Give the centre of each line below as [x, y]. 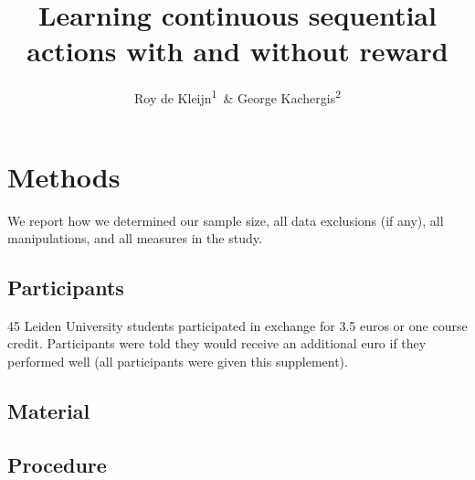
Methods [64, 176]
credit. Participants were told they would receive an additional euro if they [217, 343]
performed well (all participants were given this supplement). [178, 362]
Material [49, 411]
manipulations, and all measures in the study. [135, 238]
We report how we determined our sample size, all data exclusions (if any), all [226, 220]
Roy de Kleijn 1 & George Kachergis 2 [237, 96]
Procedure [57, 464]
